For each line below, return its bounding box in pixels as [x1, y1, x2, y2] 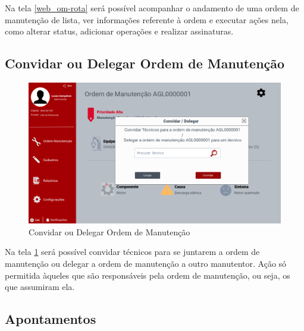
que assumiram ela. [5, 280, 75, 293]
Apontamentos [5, 310, 96, 328]
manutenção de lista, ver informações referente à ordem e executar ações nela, [5, 13, 289, 26]
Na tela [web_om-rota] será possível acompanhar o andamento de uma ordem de [5, 2, 299, 14]
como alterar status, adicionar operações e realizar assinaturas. [5, 25, 234, 37]
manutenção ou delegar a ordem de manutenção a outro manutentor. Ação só [5, 257, 287, 270]
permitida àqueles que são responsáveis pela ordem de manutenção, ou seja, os [5, 269, 290, 281]
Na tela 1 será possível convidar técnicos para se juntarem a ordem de [5, 245, 260, 258]
